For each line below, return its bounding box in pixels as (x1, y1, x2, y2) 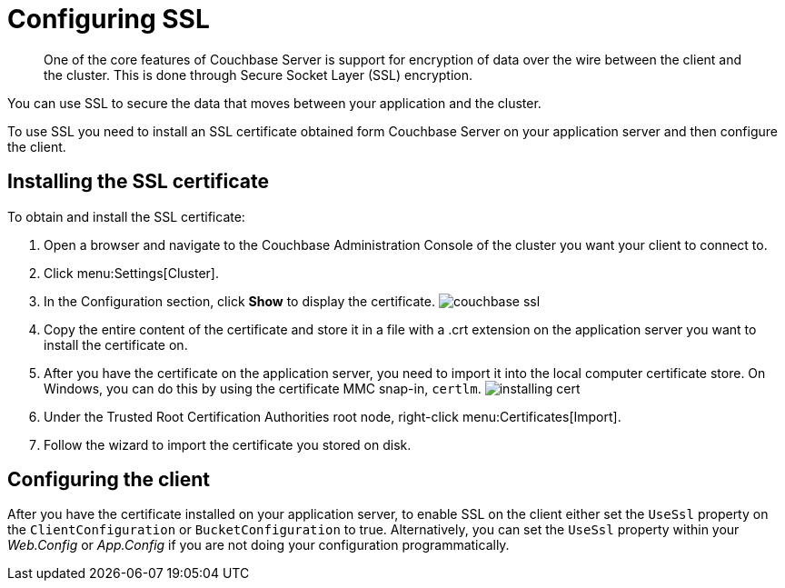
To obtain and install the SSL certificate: (7, 208, 245, 224)
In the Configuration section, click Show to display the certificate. (44, 293, 435, 309)
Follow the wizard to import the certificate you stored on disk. (44, 436, 412, 453)
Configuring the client (7, 468, 211, 492)
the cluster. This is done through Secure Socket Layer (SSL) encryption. (44, 66, 473, 83)
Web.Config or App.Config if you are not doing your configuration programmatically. (7, 537, 510, 553)
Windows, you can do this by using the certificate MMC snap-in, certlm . (44, 380, 482, 396)
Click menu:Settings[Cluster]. (44, 264, 219, 281)
